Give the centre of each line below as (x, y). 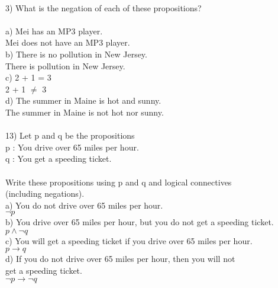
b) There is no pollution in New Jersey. (76, 54)
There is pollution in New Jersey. (65, 65)
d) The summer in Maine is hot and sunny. (83, 100)
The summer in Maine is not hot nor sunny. (85, 112)
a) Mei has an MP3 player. (54, 31)
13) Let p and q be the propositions (70, 135)
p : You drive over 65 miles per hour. (72, 147)
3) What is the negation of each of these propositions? (104, 7)
